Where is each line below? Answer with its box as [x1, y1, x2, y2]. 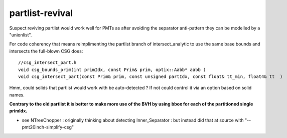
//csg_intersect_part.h [18, 60, 77, 65]
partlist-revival [9, 7, 73, 18]
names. [9, 91, 25, 97]
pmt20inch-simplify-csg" [22, 124, 74, 130]
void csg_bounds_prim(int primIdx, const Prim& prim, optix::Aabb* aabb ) [18, 66, 206, 72]
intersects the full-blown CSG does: [9, 48, 83, 54]
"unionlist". [9, 31, 32, 37]
